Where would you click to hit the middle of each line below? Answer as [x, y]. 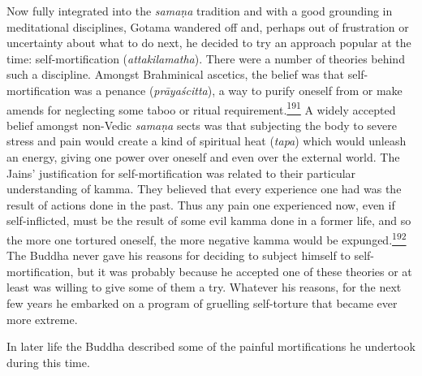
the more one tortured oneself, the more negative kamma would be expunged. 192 [207, 238]
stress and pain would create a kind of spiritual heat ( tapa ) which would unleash [207, 141]
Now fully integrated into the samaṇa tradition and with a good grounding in [200, 11]
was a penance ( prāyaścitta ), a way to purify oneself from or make [238, 90]
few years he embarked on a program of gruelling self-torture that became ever [202, 303]
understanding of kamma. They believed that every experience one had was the [204, 189]
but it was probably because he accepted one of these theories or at [245, 271]
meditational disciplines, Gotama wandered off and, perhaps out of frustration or [208, 26]
